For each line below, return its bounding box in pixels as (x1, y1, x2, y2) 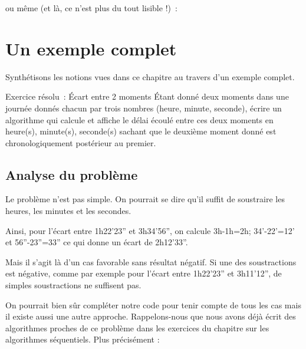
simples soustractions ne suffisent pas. (5, 279, 142, 291)
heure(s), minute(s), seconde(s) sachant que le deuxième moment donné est (5, 125, 277, 137)
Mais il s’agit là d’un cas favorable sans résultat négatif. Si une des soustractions (5, 255, 297, 268)
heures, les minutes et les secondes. (5, 205, 131, 217)
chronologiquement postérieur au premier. (5, 136, 156, 149)
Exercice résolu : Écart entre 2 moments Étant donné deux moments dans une (5, 90, 289, 103)
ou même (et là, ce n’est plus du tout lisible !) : (5, 2, 177, 14)
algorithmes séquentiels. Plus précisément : (5, 333, 160, 345)
